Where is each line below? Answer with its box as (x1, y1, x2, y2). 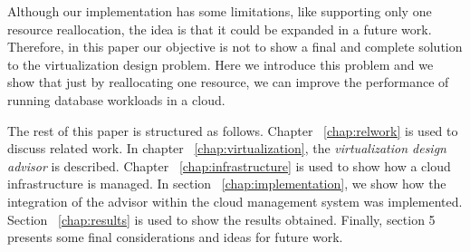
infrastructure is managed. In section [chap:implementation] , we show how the (7, 174, 446, 193)
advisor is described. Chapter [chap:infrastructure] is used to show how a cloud (7, 156, 451, 175)
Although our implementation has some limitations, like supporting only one (7, 2, 432, 20)
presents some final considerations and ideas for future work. (7, 228, 343, 247)
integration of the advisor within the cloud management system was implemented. (7, 191, 463, 210)
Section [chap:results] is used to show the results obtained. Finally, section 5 (7, 209, 436, 228)
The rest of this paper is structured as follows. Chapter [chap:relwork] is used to (7, 121, 458, 140)
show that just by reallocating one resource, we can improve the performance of (7, 73, 449, 92)
